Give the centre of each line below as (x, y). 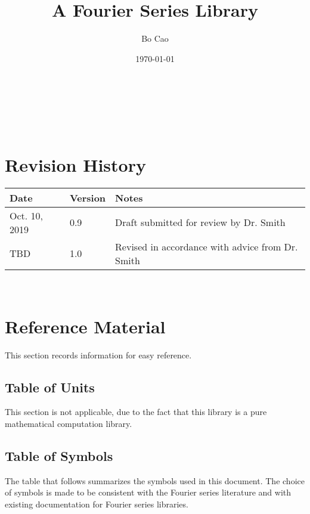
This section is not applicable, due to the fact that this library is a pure (136, 412)
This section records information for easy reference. (98, 354)
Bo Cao (155, 38)
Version (88, 197)
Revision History (75, 164)
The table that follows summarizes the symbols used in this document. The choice (155, 480)
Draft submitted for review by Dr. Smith (200, 222)
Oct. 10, (27, 215)
